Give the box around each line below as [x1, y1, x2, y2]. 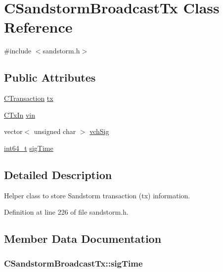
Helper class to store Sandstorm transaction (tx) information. [4, 190, 190, 200]
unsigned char [34, 126, 76, 136]
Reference [4, 17, 73, 37]
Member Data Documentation [4, 231, 162, 246]
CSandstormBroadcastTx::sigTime [4, 257, 143, 269]
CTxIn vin [4, 109, 36, 120]
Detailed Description [4, 167, 112, 182]
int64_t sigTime [4, 142, 53, 153]
